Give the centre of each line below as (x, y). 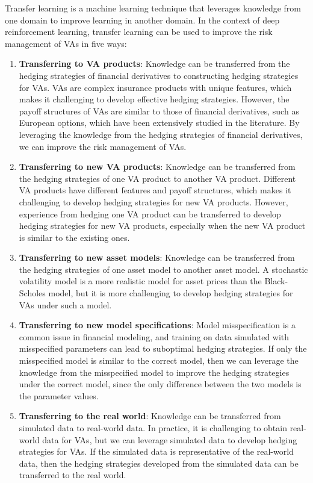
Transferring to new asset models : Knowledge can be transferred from (157, 257)
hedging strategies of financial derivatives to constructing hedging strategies (159, 75)
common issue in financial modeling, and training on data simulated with (154, 336)
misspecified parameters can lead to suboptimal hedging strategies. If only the (163, 348)
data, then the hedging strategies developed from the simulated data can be (159, 463)
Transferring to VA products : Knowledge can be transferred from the (154, 64)
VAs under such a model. (65, 304)
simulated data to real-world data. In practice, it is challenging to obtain (153, 428)
